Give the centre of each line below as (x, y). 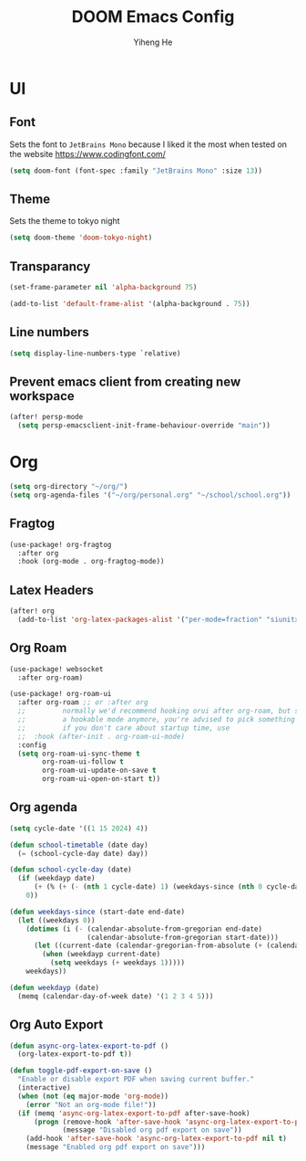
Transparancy (50, 266)
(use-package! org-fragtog (61, 544)
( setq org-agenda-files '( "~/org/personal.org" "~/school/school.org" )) (150, 495)
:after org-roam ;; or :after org (83, 702)
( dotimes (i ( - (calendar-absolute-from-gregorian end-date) (144, 929)
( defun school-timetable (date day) (79, 845)
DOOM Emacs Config (153, 17)
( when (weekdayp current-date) (102, 955)
